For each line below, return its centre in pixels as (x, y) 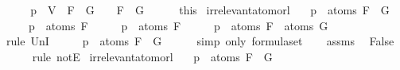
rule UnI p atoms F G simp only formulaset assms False (200, 41)
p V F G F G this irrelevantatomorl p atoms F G (210, 10)
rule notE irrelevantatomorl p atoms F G (152, 56)
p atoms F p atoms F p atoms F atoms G (178, 25)
